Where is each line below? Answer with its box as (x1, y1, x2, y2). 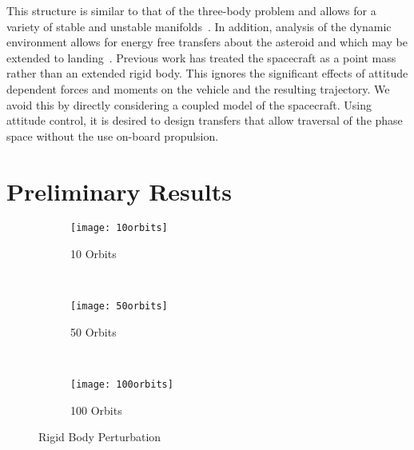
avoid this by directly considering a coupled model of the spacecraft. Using (6, 96, 372, 113)
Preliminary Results (6, 174, 232, 207)
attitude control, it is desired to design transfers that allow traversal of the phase (6, 112, 403, 129)
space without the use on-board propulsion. (6, 127, 219, 144)
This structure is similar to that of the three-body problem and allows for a (6, 2, 376, 18)
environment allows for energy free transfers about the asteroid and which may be (6, 34, 408, 50)
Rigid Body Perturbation (38, 428, 161, 445)
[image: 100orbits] (70, 379, 173, 391)
